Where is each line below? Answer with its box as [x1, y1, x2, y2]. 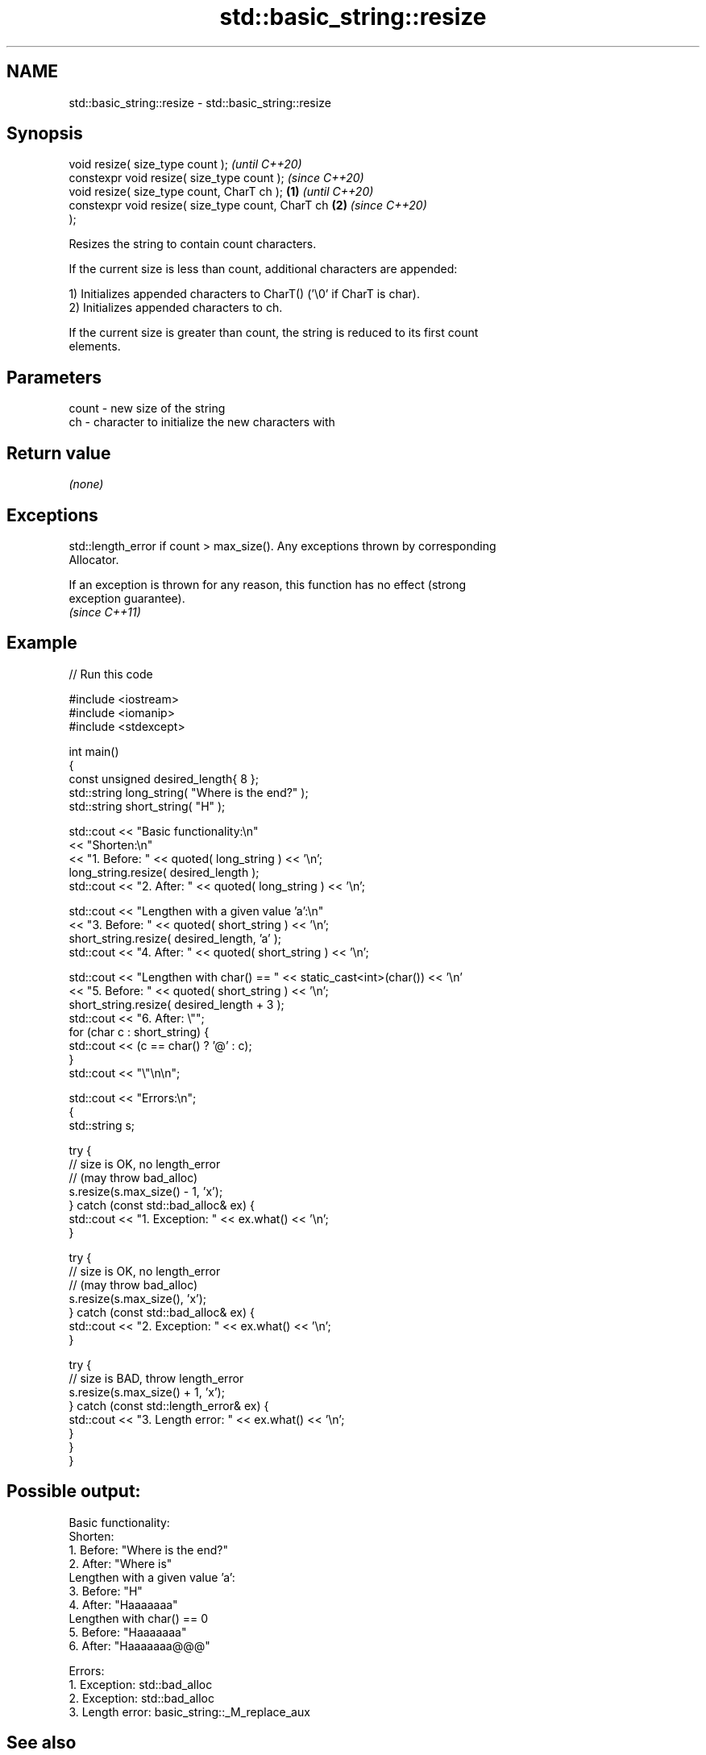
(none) [69, 477, 104, 492]
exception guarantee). [69, 591, 185, 605]
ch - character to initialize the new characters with [69, 415, 335, 429]
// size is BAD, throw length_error [69, 1371, 244, 1385]
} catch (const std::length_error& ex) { [69, 1398, 269, 1413]
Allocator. [69, 552, 119, 566]
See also [6, 1732, 77, 1753]
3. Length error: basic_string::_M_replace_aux [69, 1704, 310, 1719]
